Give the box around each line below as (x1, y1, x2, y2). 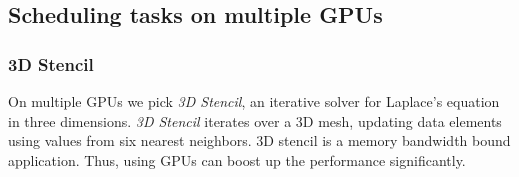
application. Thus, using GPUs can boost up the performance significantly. (8, 149, 466, 170)
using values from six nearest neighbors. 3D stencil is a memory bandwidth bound (8, 130, 511, 151)
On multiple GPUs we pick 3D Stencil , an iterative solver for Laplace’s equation (8, 91, 500, 111)
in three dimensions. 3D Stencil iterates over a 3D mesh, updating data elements (8, 110, 502, 131)
